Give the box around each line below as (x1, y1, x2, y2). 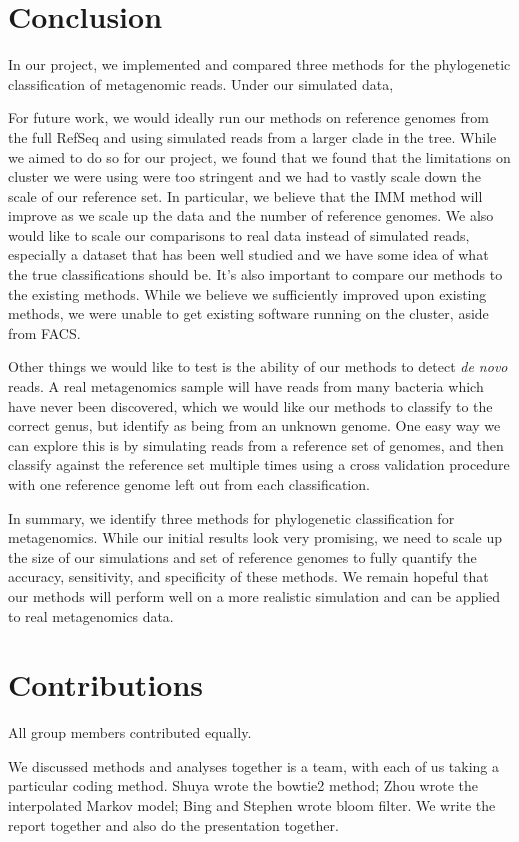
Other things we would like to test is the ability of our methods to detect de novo (8, 356, 508, 377)
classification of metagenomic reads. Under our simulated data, (8, 73, 394, 94)
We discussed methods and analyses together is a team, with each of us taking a (8, 755, 499, 776)
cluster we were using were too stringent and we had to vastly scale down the (8, 166, 481, 187)
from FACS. (8, 322, 81, 343)
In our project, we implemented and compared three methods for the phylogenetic (8, 54, 511, 75)
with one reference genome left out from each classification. (8, 474, 370, 494)
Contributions (8, 664, 204, 705)
